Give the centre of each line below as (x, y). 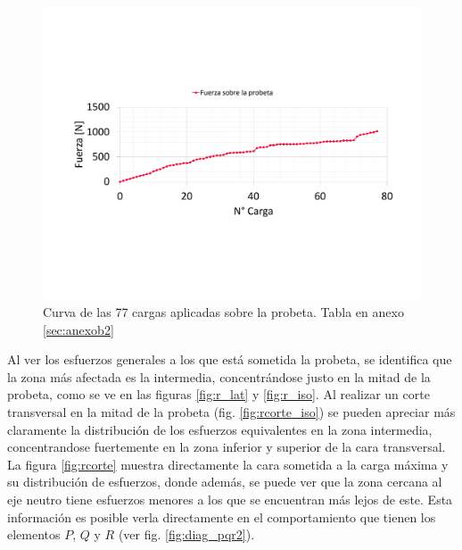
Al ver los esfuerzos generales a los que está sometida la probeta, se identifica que (230, 359)
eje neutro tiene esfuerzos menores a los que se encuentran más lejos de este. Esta (230, 500)
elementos (34, 534)
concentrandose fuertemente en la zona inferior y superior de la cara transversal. (227, 447)
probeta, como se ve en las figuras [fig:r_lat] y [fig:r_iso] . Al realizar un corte (219, 394)
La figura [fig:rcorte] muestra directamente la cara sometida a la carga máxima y (228, 464)
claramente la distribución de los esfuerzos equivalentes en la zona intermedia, (220, 429)
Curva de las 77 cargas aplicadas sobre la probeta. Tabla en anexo (223, 312)
